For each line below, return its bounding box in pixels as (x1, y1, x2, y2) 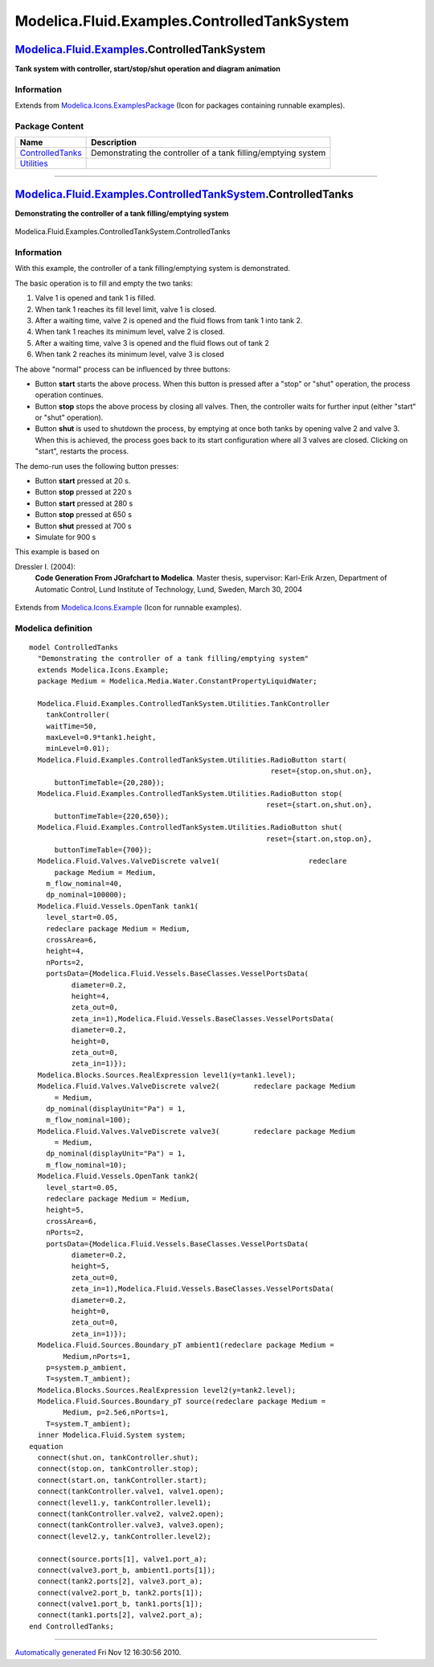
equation (29, 1442, 63, 1451)
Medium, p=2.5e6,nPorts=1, (63, 1408, 170, 1417)
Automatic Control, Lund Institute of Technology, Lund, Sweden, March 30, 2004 (35, 584, 303, 594)
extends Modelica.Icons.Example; (37, 665, 170, 675)
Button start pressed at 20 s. (35, 476, 131, 486)
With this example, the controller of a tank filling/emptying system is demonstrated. (14, 264, 291, 273)
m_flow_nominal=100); (45, 1115, 132, 1125)
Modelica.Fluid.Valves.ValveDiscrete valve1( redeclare (37, 856, 347, 866)
